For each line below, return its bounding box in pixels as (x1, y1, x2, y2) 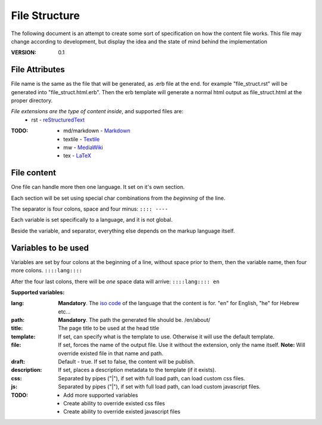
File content (11, 167, 57, 178)
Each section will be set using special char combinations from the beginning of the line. (11, 194, 226, 201)
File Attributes (11, 64, 65, 75)
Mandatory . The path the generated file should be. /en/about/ (58, 317, 211, 324)
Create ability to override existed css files (63, 399, 165, 407)
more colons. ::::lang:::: (11, 267, 83, 274)
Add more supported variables (63, 391, 138, 399)
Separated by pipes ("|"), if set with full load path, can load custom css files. (58, 374, 246, 381)
